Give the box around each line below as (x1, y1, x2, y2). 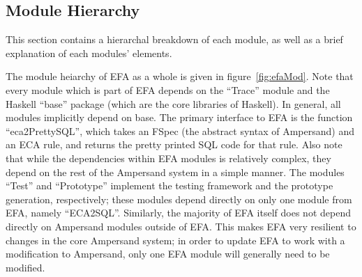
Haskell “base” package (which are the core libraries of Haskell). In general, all (6, 96, 341, 111)
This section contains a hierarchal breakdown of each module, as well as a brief (6, 32, 343, 47)
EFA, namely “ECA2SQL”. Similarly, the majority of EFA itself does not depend (6, 205, 351, 220)
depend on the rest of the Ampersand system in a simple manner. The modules (6, 164, 345, 179)
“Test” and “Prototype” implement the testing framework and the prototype (6, 178, 333, 193)
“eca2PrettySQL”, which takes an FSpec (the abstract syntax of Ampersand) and (6, 123, 354, 138)
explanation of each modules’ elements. (6, 45, 172, 60)
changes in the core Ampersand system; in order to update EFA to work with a (6, 232, 345, 247)
